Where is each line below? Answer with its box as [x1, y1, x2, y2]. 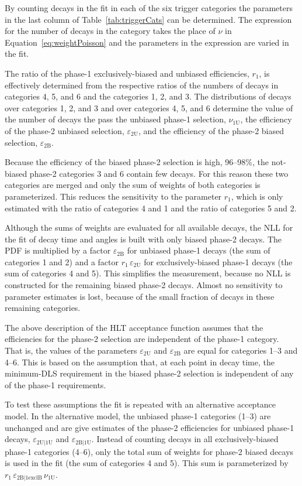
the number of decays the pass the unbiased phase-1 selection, [5, 113, 226, 125]
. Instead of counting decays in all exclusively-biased [91, 433, 279, 445]
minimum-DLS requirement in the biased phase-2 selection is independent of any [5, 367, 294, 379]
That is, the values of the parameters [5, 344, 137, 357]
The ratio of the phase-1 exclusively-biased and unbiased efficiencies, [5, 67, 249, 79]
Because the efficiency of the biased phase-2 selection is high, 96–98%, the [5, 156, 269, 168]
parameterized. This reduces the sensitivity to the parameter [5, 190, 222, 202]
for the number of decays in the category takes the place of [5, 25, 216, 37]
